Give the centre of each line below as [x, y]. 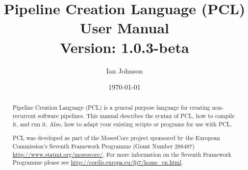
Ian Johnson [124, 70]
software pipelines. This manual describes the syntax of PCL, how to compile [136, 116]
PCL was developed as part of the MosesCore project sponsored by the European [116, 138]
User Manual [124, 28]
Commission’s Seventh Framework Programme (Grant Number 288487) [103, 146]
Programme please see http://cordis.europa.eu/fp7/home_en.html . [98, 162]
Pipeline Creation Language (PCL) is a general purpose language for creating [111, 108]
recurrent [24, 116]
